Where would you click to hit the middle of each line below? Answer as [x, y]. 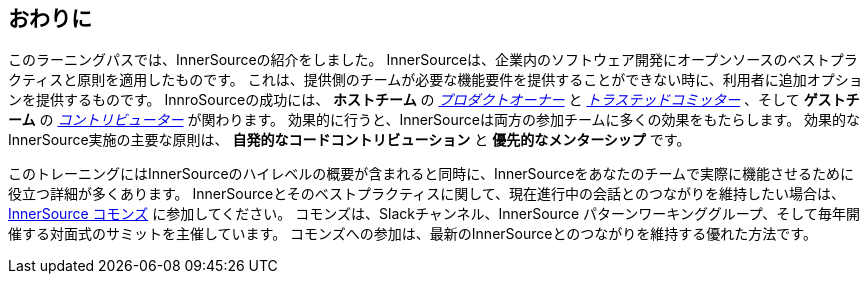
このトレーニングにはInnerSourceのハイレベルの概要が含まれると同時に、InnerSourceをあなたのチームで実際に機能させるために [431, 174]
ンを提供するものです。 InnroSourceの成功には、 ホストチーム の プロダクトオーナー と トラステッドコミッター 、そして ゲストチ [434, 100]
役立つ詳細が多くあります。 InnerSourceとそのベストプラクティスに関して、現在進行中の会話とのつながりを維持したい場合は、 [426, 194]
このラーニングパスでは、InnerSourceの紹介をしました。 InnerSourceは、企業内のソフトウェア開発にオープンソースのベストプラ [433, 60]
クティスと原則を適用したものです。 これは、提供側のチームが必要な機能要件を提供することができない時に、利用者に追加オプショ [435, 80]
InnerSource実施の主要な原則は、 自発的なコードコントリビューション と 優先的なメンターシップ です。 [349, 140]
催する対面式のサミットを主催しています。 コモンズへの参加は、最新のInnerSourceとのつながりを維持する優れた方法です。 [412, 234]
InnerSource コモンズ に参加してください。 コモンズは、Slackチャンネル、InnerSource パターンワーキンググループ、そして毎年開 [434, 214]
